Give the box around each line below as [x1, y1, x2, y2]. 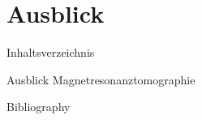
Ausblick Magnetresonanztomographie [6, 71, 196, 88]
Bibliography [6, 98, 71, 115]
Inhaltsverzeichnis [6, 44, 95, 61]
